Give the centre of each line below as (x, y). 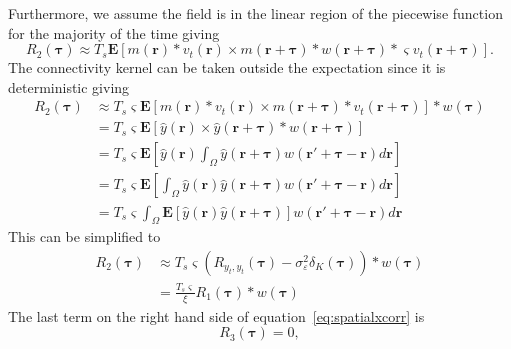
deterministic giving (69, 86)
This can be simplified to (84, 236)
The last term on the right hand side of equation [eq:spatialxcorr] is (216, 315)
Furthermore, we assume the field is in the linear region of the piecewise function (255, 13)
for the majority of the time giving (114, 32)
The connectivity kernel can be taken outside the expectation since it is (227, 67)
